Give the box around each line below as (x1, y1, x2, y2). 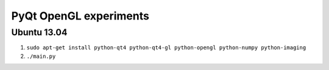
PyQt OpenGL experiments (11, 9, 149, 23)
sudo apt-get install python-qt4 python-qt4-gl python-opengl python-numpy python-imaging (26, 44, 306, 51)
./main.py (26, 52, 56, 60)
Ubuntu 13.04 (11, 27, 68, 38)
